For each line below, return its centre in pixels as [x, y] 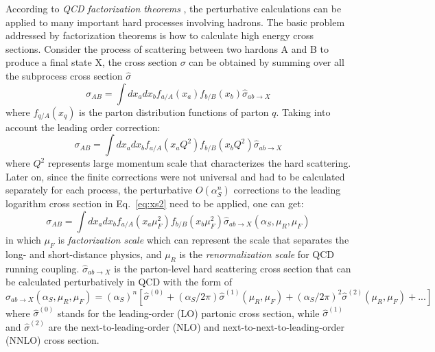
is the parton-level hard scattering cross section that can [233, 268]
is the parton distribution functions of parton [174, 112]
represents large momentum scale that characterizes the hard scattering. [199, 163]
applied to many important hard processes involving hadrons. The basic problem [175, 22]
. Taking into [303, 112]
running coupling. [43, 268]
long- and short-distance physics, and [84, 254]
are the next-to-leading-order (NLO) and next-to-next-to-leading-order [197, 326]
